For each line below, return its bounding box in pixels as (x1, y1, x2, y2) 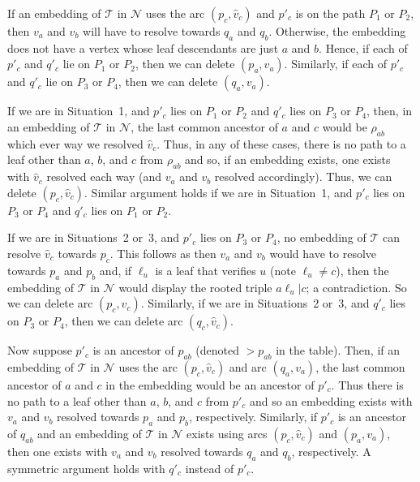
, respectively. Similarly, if (189, 408, 318, 425)
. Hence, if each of (319, 39, 408, 56)
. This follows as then (109, 244, 216, 261)
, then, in (366, 102, 413, 119)
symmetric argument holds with (7, 459, 165, 476)
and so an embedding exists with (249, 392, 413, 409)
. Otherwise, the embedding (268, 23, 406, 39)
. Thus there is (331, 376, 404, 393)
